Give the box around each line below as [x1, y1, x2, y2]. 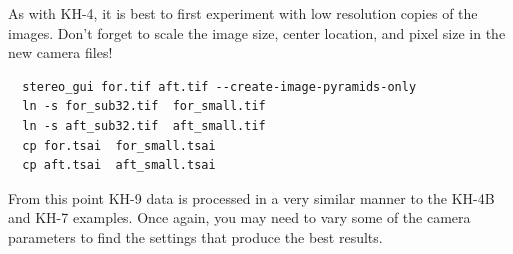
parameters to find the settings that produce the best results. [8, 226, 383, 247]
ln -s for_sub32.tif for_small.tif [22, 99, 266, 114]
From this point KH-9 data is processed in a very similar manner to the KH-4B [8, 187, 495, 208]
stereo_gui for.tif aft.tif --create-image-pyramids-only [22, 79, 417, 94]
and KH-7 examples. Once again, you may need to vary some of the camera [8, 207, 471, 228]
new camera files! [8, 42, 113, 63]
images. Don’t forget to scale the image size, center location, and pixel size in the [8, 22, 506, 43]
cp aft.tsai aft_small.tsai [22, 158, 216, 173]
